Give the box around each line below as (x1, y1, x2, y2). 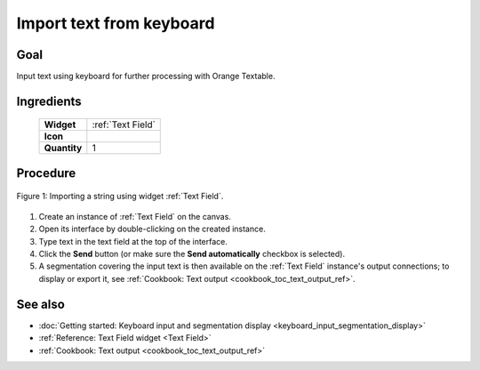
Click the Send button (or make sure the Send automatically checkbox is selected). (38, 249, 346, 260)
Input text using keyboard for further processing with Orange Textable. (16, 71, 276, 82)
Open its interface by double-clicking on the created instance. (38, 223, 266, 235)
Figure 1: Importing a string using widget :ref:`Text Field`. (16, 191, 224, 202)
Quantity (44, 142, 83, 155)
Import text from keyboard (16, 13, 215, 33)
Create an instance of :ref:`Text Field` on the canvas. (38, 211, 231, 221)
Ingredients (16, 93, 82, 109)
